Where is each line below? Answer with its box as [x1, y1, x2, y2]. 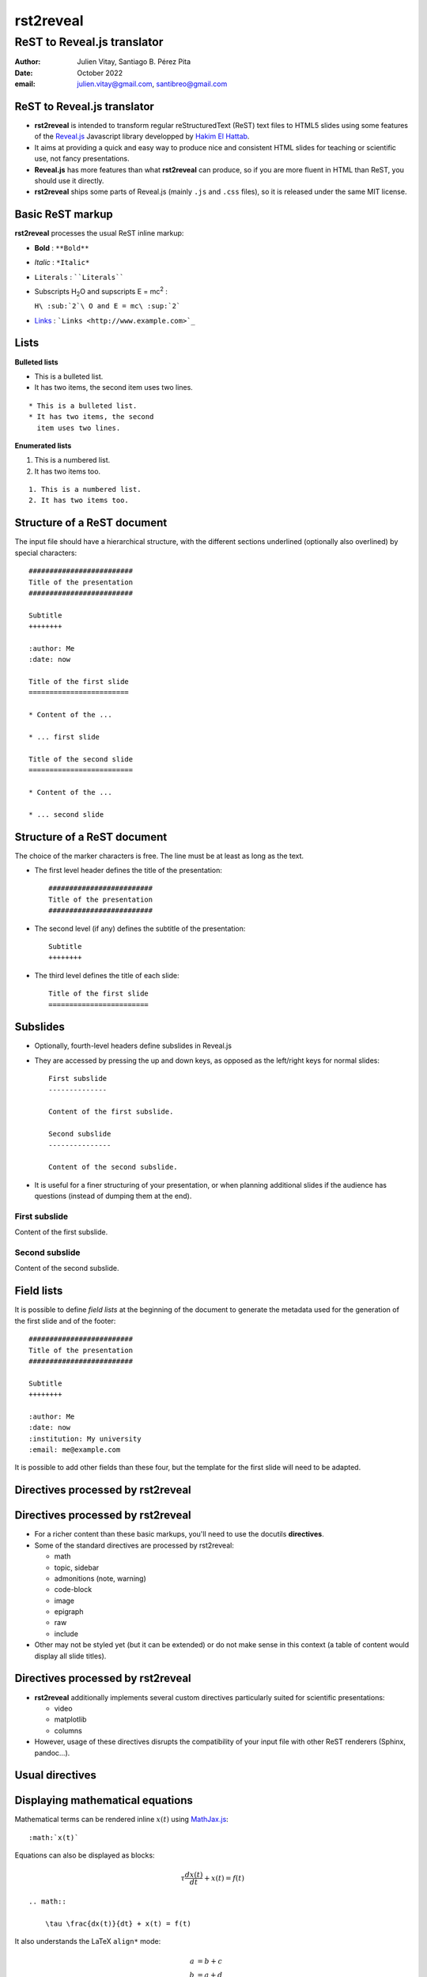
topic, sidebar [54, 1563, 100, 1572]
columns [54, 1726, 82, 1735]
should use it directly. [34, 176, 104, 186]
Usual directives [14, 1768, 96, 1782]
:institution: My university [28, 1434, 142, 1443]
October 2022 [77, 68, 123, 77]
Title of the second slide [28, 754, 134, 763]
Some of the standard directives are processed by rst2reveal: [34, 1540, 235, 1550]
